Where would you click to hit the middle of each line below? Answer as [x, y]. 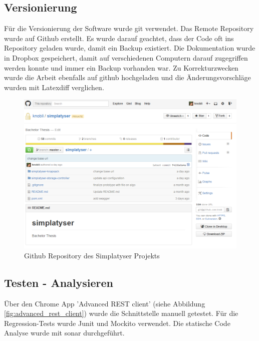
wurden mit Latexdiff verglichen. [54, 87]
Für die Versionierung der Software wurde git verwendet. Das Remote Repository [129, 28]
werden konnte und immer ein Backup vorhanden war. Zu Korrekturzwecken [121, 67]
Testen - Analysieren [59, 282]
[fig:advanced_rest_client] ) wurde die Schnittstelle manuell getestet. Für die [121, 313]
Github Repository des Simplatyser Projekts [92, 255]
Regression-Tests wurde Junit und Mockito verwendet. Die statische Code [117, 323]
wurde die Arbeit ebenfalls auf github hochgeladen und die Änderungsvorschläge [127, 77]
